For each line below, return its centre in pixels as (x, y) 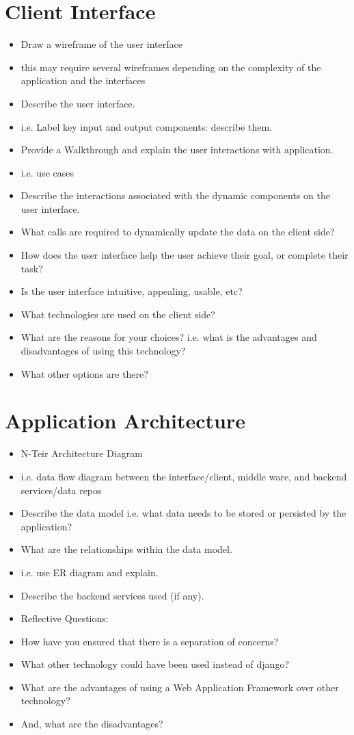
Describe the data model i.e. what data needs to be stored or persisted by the (183, 513)
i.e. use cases (47, 172)
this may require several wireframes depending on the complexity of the (171, 67)
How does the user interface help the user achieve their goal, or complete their (185, 255)
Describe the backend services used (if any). (112, 595)
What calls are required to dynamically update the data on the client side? (178, 232)
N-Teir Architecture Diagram (82, 453)
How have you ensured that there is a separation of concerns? (150, 641)
